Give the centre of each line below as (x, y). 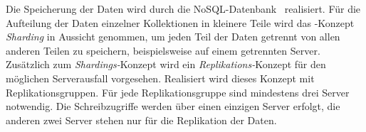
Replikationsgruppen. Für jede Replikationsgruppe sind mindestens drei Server (178, 92)
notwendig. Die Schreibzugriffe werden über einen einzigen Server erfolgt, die (173, 106)
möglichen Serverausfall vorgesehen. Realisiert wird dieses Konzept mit (160, 78)
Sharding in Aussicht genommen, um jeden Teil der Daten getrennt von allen (173, 37)
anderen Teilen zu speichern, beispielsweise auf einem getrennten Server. (163, 50)
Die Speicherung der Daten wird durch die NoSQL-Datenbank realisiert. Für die (183, 9)
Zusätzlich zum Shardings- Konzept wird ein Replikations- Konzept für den (166, 64)
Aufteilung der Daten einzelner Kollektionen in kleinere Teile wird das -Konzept (180, 22)
